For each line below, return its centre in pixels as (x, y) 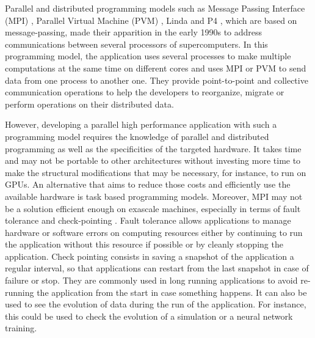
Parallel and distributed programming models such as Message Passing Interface (155, 8)
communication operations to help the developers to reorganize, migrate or (145, 92)
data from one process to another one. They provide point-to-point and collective (157, 80)
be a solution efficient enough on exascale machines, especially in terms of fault (153, 208)
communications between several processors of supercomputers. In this (136, 44)
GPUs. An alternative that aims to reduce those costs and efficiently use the (148, 184)
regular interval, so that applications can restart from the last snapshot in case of (157, 268)
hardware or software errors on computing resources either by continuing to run (154, 232)
